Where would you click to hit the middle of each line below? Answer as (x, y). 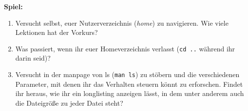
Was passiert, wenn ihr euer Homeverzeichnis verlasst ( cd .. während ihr (125, 48)
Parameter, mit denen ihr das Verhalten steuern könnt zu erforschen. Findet (129, 84)
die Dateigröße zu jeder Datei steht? (69, 103)
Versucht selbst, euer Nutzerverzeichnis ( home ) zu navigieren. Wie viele (122, 23)
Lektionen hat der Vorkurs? (57, 32)
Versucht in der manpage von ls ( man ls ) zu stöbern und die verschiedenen (127, 74)
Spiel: (13, 6)
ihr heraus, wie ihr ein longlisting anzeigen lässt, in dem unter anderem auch (130, 93)
